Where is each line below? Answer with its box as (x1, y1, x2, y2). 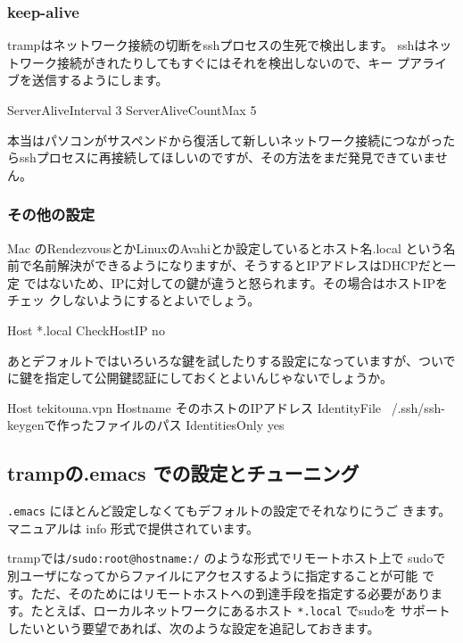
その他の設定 (7, 203, 95, 226)
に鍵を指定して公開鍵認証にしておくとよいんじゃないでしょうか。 (7, 368, 393, 387)
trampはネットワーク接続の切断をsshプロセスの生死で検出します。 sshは (7, 36, 427, 54)
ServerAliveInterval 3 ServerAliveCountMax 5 (7, 101, 257, 119)
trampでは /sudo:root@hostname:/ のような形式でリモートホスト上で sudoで (7, 548, 446, 567)
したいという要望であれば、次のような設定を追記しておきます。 (7, 618, 380, 637)
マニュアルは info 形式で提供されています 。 (7, 518, 260, 537)
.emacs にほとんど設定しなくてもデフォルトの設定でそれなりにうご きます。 (7, 501, 451, 520)
